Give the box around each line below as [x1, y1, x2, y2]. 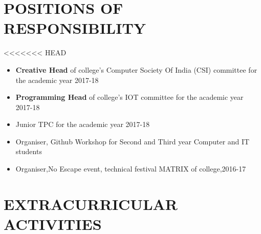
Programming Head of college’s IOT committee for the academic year [15, 92, 244, 102]
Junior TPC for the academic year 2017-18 [15, 119, 150, 130]
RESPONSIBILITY [4, 17, 146, 38]
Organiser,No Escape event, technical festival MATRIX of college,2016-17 [15, 163, 246, 174]
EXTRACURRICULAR [4, 193, 178, 214]
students [15, 146, 42, 157]
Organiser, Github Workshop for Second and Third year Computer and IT [15, 136, 250, 146]
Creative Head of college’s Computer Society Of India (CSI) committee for [15, 64, 257, 75]
